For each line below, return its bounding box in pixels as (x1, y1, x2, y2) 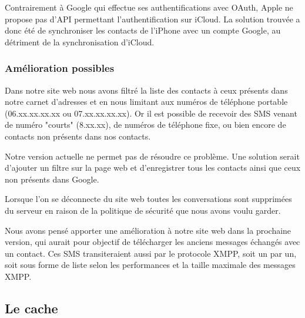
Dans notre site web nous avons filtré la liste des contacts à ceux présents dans (5, 84, 288, 96)
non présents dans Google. (5, 173, 99, 185)
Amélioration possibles (5, 61, 115, 75)
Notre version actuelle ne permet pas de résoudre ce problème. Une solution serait (5, 150, 300, 162)
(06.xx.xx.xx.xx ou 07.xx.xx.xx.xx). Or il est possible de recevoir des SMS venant (5, 107, 297, 119)
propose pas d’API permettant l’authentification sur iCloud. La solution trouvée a (5, 12, 300, 25)
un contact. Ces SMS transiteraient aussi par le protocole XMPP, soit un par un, (5, 247, 297, 259)
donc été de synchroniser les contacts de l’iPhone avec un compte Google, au (5, 24, 281, 37)
